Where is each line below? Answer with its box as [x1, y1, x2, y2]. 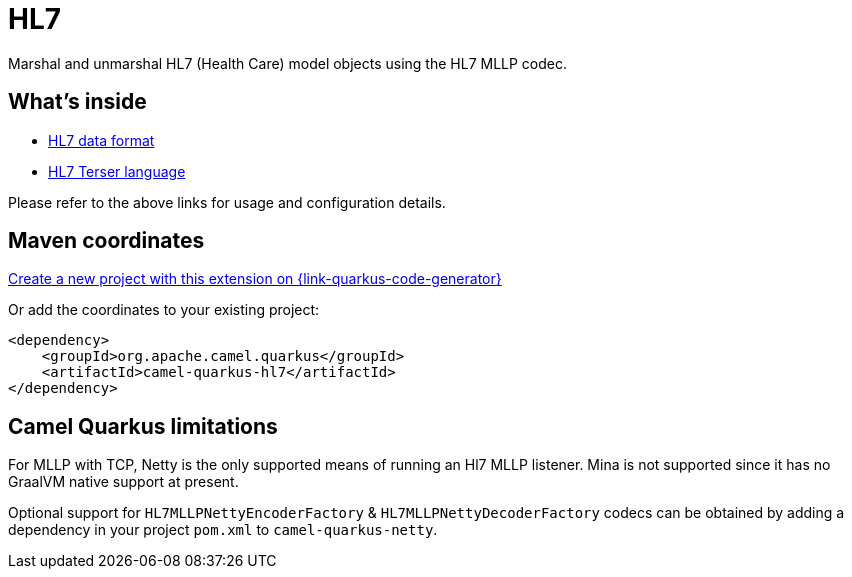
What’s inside [8, 89, 147, 115]
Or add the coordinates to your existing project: [8, 301, 320, 319]
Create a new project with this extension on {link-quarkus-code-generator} [8, 270, 502, 288]
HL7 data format [48, 131, 155, 149]
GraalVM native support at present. [8, 473, 239, 491]
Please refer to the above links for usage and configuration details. [8, 193, 446, 211]
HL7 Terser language [48, 162, 186, 180]
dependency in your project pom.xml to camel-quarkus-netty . [8, 521, 438, 539]
